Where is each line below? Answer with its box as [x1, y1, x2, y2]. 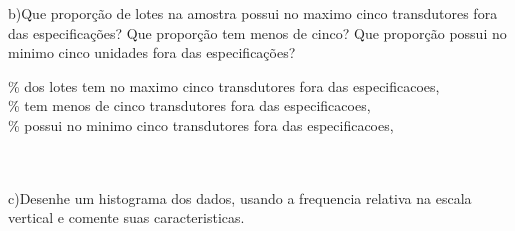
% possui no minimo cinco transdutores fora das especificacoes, [8, 114, 394, 135]
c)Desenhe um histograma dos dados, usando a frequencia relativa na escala [8, 187, 472, 208]
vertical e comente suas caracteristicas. [8, 207, 245, 228]
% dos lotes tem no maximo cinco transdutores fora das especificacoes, [8, 75, 440, 96]
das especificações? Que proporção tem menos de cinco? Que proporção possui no [8, 22, 507, 43]
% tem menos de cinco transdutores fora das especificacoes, [8, 95, 371, 116]
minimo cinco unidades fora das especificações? [8, 42, 296, 63]
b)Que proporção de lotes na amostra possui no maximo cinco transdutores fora [8, 3, 498, 23]
